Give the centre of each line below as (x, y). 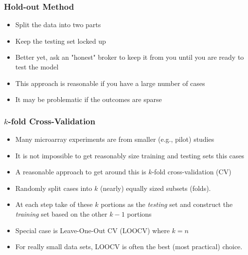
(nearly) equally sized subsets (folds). (155, 188)
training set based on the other (61, 213)
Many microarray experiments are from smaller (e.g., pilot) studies (115, 139)
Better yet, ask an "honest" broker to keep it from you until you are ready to (130, 57)
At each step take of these (54, 204)
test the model (37, 67)
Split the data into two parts (58, 25)
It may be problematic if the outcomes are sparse (89, 99)
